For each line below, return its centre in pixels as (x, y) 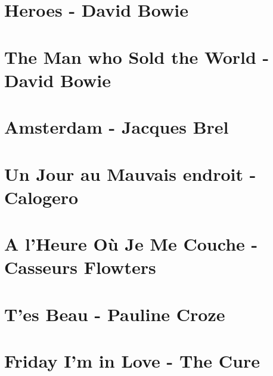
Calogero (41, 197)
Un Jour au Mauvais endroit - (130, 173)
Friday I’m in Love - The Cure (132, 360)
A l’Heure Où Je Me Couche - (131, 244)
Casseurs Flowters (80, 267)
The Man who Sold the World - (137, 56)
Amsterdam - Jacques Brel (117, 127)
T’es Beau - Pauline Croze (115, 314)
